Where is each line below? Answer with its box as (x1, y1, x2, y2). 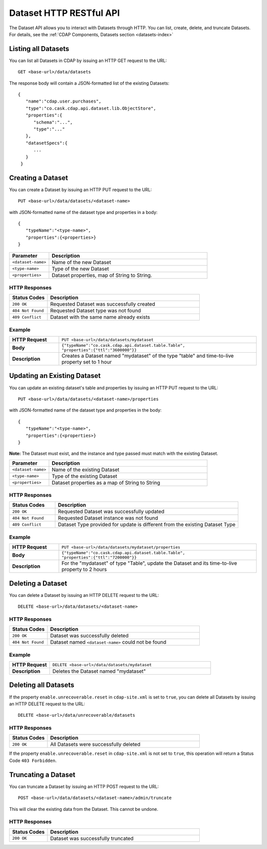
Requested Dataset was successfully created (50, 301, 155, 308)
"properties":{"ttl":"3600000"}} (61, 347, 137, 353)
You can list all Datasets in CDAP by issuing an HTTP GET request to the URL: (9, 57, 167, 63)
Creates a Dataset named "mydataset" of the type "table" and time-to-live (61, 352, 234, 359)
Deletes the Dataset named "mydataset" (52, 668, 146, 675)
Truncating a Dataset (9, 770, 76, 779)
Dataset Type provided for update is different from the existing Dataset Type (57, 521, 236, 528)
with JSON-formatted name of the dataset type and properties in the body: (9, 407, 162, 413)
